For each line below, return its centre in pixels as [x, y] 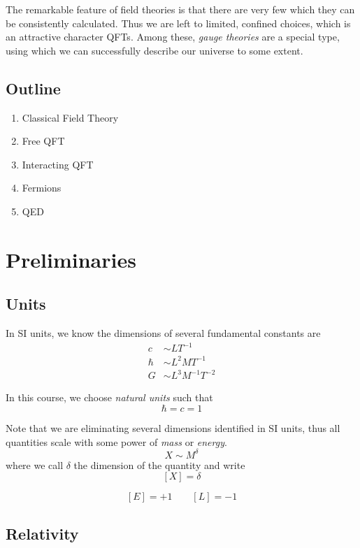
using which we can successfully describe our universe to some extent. [154, 50]
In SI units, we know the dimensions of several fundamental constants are [163, 333]
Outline [33, 88]
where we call [35, 464]
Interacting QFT [58, 164]
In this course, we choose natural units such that [109, 397]
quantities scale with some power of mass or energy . [116, 441]
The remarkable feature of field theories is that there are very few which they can [180, 9]
